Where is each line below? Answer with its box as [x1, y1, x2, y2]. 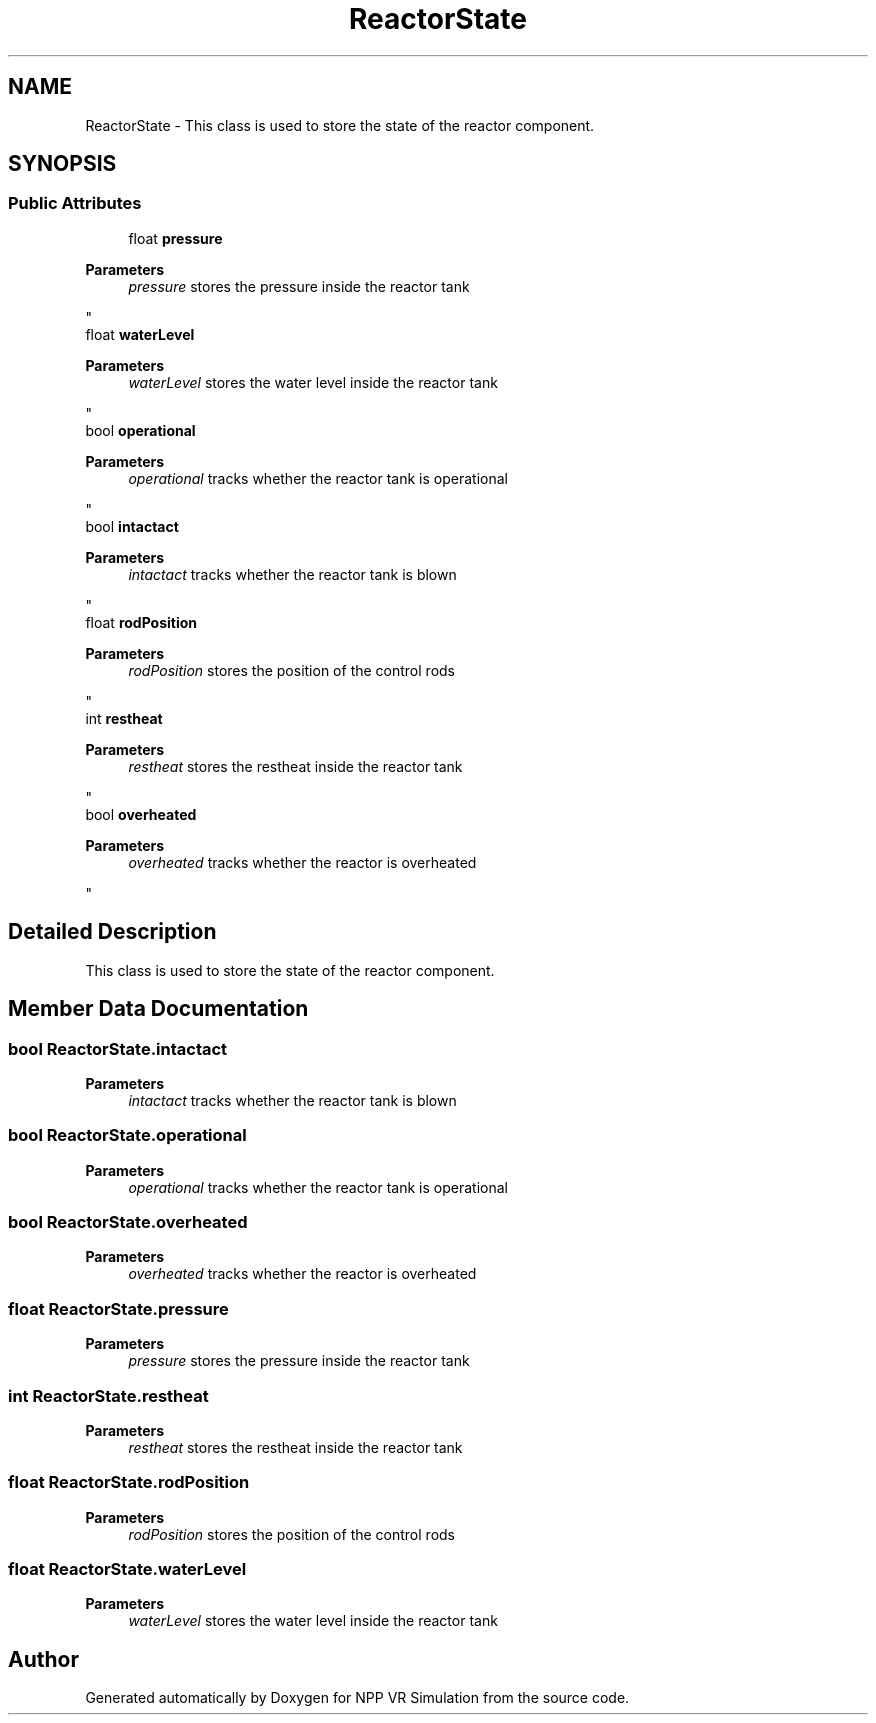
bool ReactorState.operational [8, 1125, 247, 1146]
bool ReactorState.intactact [8, 1038, 228, 1059]
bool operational [85, 421, 196, 439]
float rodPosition [85, 613, 198, 631]
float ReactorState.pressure [8, 1298, 229, 1319]
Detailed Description [8, 919, 217, 945]
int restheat [85, 709, 163, 727]
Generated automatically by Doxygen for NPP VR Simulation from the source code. [85, 1689, 630, 1707]
